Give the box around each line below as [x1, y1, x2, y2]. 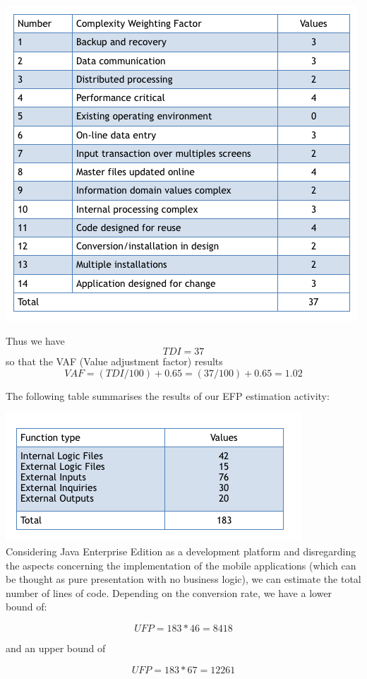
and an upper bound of [6, 640, 106, 655]
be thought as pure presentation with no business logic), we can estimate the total [6, 572, 361, 586]
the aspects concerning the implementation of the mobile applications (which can [6, 557, 356, 572]
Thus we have [6, 333, 65, 348]
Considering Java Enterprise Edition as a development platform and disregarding [6, 543, 356, 558]
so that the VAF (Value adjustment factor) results [6, 354, 223, 369]
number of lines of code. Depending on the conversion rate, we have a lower [6, 585, 332, 600]
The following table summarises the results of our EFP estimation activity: [6, 388, 330, 403]
